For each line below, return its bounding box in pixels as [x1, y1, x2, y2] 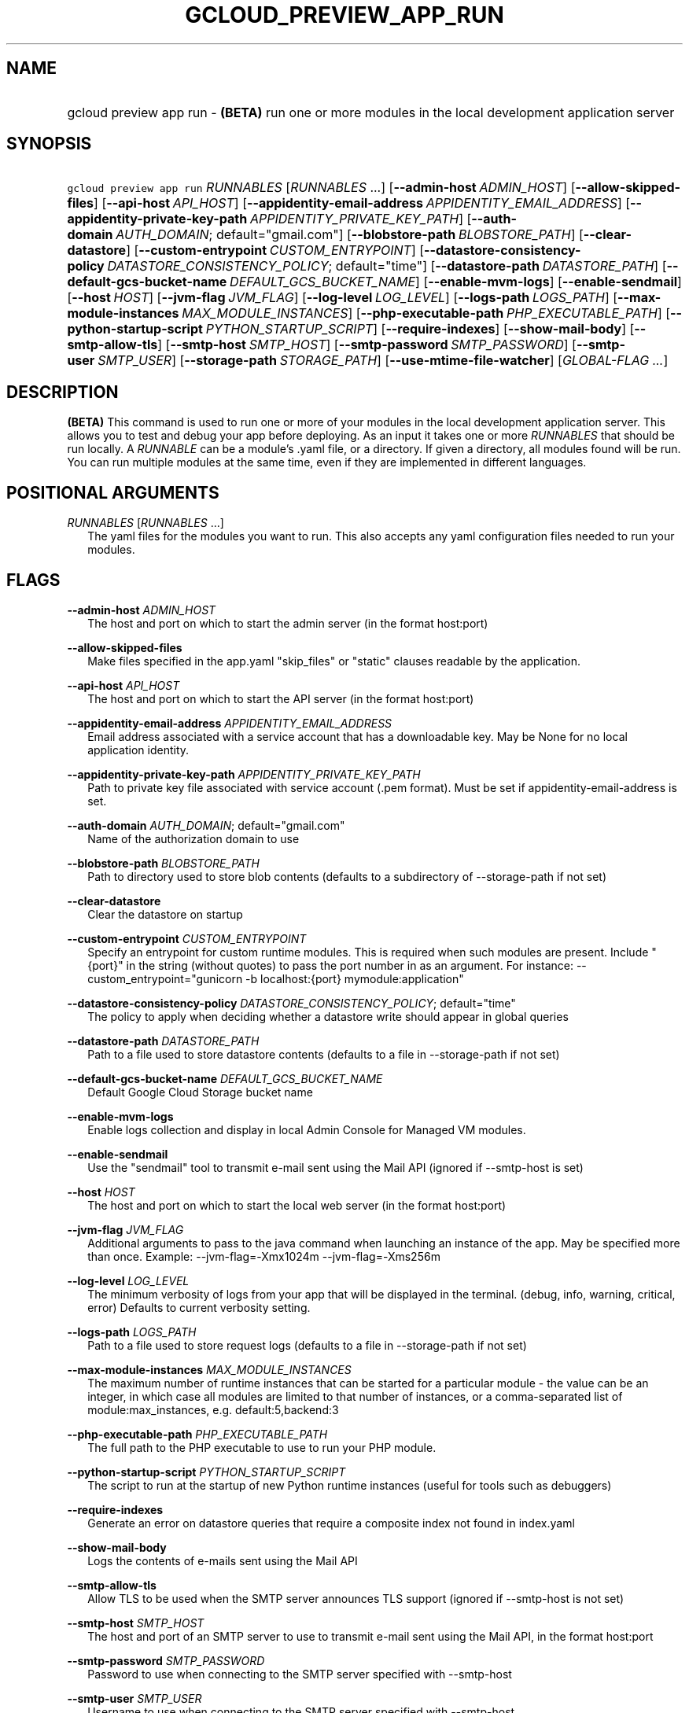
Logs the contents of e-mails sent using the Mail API [87, 1553, 358, 1567]
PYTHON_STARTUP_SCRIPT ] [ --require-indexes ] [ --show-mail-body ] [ [205, 321, 635, 337]
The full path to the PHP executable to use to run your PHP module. [87, 1440, 437, 1454]
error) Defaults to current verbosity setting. [87, 1300, 311, 1314]
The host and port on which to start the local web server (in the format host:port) [87, 1198, 507, 1212]
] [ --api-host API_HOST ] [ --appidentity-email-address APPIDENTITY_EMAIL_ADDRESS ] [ [94, 195, 631, 212]
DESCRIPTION [6, 381, 119, 402]
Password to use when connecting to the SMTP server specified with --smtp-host [87, 1667, 512, 1681]
